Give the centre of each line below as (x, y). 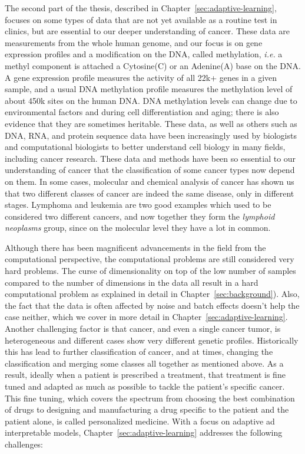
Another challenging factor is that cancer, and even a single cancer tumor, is (143, 329)
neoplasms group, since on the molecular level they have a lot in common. (138, 228)
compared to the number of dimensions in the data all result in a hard (132, 282)
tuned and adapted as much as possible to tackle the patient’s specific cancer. (145, 386)
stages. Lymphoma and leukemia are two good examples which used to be (138, 205)
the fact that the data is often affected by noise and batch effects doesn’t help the (152, 305)
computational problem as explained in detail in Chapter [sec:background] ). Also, (152, 294)
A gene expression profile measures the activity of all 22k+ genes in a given (141, 77)
